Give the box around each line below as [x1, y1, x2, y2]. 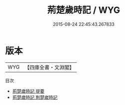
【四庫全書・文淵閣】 [24, 64, 75, 71]
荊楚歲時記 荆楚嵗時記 [12, 94, 58, 100]
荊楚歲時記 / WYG [47, 4, 121, 16]
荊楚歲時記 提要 [12, 88, 45, 94]
